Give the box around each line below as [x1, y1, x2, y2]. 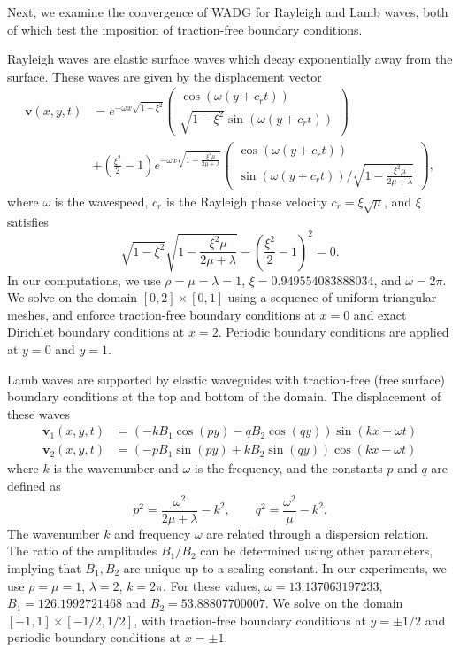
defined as [7, 477, 61, 495]
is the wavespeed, [54, 191, 149, 210]
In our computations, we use [7, 270, 161, 289]
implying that [7, 559, 81, 577]
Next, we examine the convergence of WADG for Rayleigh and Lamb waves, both [7, 3, 448, 20]
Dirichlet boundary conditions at [7, 322, 185, 341]
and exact [353, 305, 407, 323]
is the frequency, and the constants [194, 459, 383, 477]
